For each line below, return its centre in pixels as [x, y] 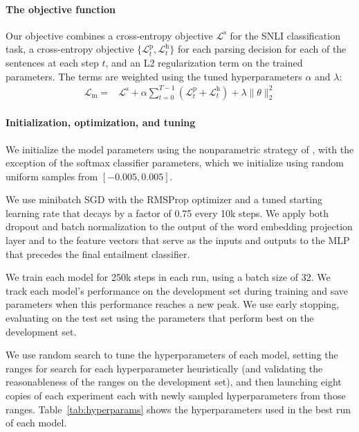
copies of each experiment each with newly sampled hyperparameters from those [176, 395]
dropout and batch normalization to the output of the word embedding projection [179, 226]
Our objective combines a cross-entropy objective [109, 35]
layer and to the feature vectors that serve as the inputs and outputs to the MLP [178, 240]
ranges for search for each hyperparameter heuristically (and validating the [164, 368]
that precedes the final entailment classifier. [98, 253]
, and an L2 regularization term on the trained [204, 62]
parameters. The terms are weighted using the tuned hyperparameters [154, 76]
